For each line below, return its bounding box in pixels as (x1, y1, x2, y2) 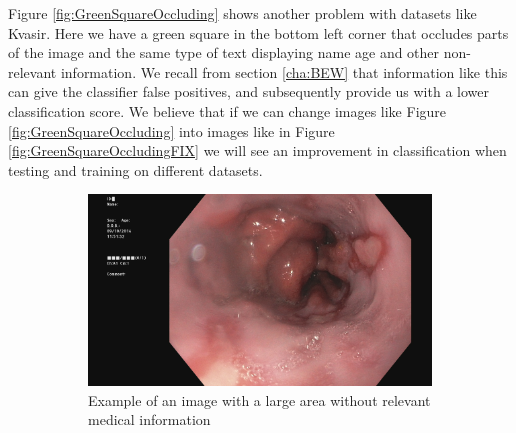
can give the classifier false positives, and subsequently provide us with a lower (8, 81, 489, 102)
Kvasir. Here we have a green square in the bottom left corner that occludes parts (8, 22, 509, 43)
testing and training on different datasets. (8, 159, 263, 180)
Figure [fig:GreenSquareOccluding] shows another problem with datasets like (8, 3, 477, 23)
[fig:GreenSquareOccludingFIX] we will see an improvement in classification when (8, 140, 507, 161)
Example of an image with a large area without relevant (88, 389, 431, 410)
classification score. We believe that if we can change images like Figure (8, 100, 447, 121)
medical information (88, 409, 211, 430)
